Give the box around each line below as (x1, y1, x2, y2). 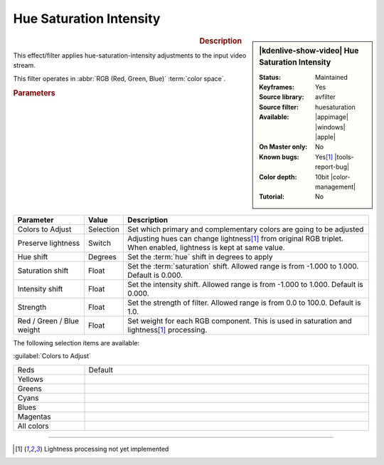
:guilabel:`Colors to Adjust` (13, 352, 92, 360)
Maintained (315, 73, 348, 81)
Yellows (17, 374, 44, 384)
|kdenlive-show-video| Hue (259, 46, 359, 56)
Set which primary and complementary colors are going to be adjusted (127, 224, 364, 234)
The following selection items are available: (13, 338, 140, 347)
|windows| (315, 122, 346, 131)
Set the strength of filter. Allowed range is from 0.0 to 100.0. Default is (127, 298, 361, 308)
